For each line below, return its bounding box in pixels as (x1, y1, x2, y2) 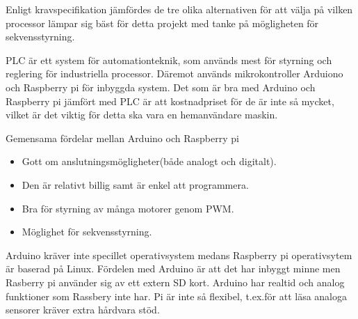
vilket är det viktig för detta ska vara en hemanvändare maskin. (6, 107, 278, 122)
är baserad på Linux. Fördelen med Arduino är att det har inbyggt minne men (6, 261, 341, 276)
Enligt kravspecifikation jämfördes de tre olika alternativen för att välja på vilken (6, 2, 353, 16)
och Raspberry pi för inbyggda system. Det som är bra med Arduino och (6, 79, 316, 94)
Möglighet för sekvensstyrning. (22, 224, 152, 239)
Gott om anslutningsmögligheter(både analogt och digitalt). (22, 154, 277, 169)
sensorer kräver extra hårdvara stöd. (6, 302, 160, 317)
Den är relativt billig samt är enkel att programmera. (22, 177, 249, 192)
